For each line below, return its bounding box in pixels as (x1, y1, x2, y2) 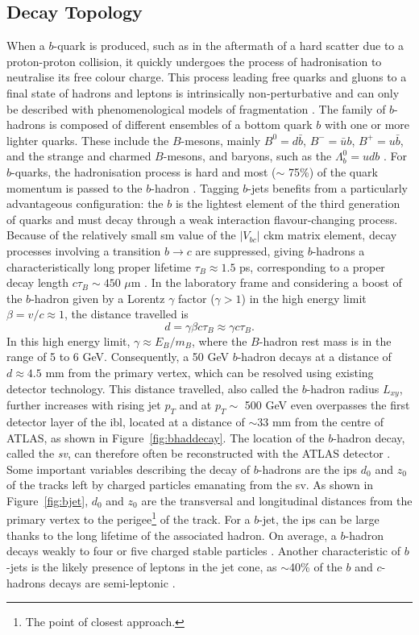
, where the (191, 332, 247, 349)
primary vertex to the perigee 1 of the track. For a (6, 508, 251, 528)
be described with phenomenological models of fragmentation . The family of (6, 100, 386, 117)
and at (179, 396, 212, 413)
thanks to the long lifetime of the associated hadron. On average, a (6, 526, 337, 543)
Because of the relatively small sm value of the (6, 226, 236, 243)
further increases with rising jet (6, 396, 161, 413)
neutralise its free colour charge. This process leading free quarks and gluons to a (6, 68, 407, 85)
